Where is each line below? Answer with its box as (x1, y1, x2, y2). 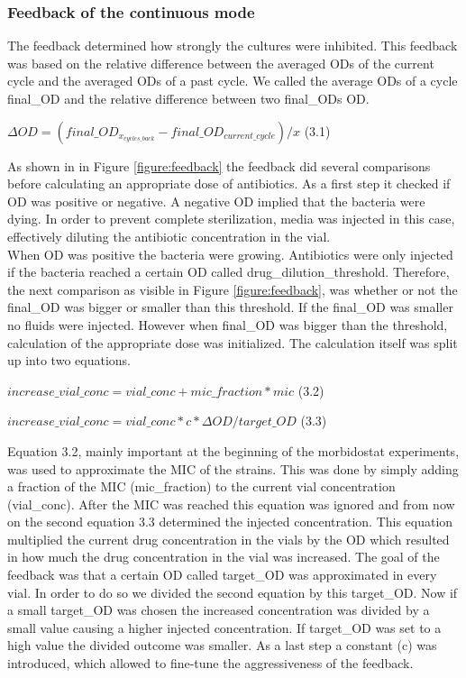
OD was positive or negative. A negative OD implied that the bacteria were (7, 191, 425, 210)
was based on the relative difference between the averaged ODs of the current (7, 53, 434, 72)
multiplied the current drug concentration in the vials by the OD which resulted (7, 529, 450, 548)
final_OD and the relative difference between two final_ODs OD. (7, 89, 370, 107)
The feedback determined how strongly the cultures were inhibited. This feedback (7, 36, 458, 55)
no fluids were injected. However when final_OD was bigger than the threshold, (7, 315, 448, 334)
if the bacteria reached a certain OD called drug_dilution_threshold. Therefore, (7, 262, 450, 281)
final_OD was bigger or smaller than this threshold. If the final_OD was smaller (7, 298, 453, 316)
